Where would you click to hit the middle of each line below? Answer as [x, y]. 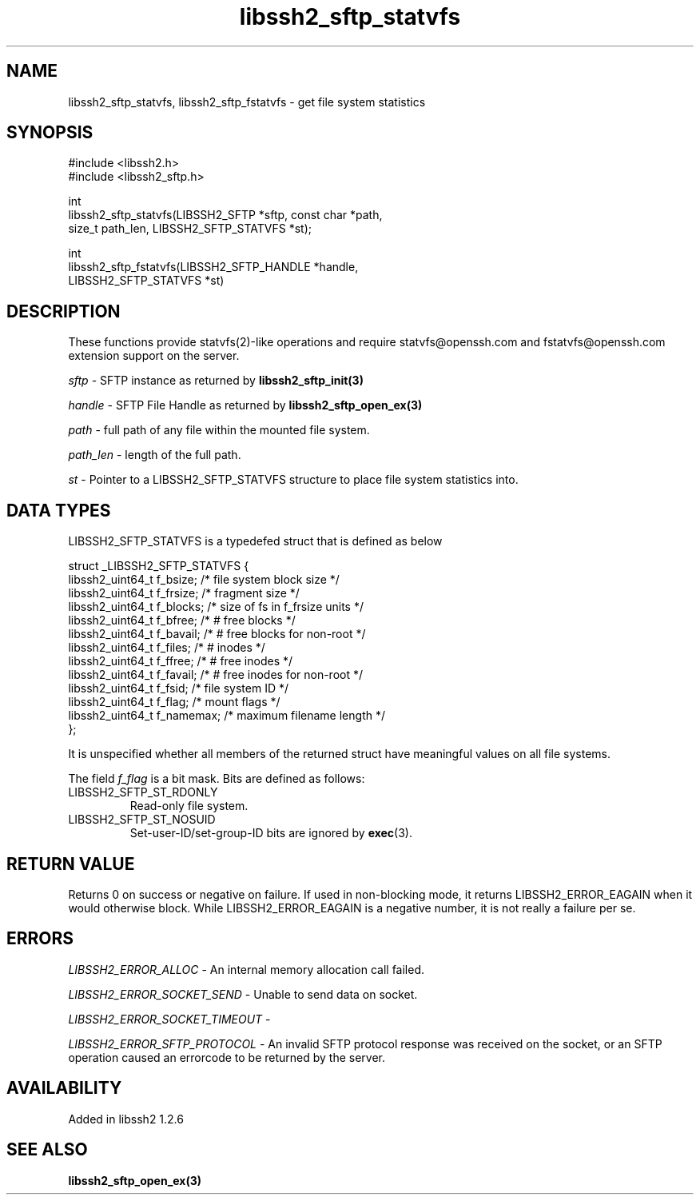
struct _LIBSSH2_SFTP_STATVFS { [159, 566]
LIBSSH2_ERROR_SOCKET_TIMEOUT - [169, 1019]
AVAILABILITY [64, 1088]
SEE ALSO [47, 1150]
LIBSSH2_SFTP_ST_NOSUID [142, 820]
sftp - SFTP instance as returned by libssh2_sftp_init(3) [216, 381]
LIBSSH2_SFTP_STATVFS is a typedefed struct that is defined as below [255, 541]
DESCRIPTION [64, 311]
